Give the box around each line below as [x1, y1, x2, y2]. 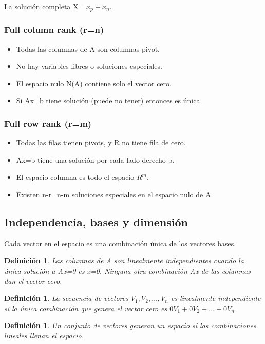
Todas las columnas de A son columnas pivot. [16, 43, 160, 54]
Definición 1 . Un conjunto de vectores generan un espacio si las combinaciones [4, 320, 256, 331]
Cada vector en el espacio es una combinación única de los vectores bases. [4, 238, 236, 249]
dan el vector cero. [4, 275, 62, 286]
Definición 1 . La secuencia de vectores [4, 293, 128, 303]
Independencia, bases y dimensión [4, 214, 188, 230]
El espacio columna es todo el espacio [16, 171, 135, 182]
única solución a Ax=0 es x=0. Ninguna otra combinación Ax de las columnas [4, 265, 251, 276]
